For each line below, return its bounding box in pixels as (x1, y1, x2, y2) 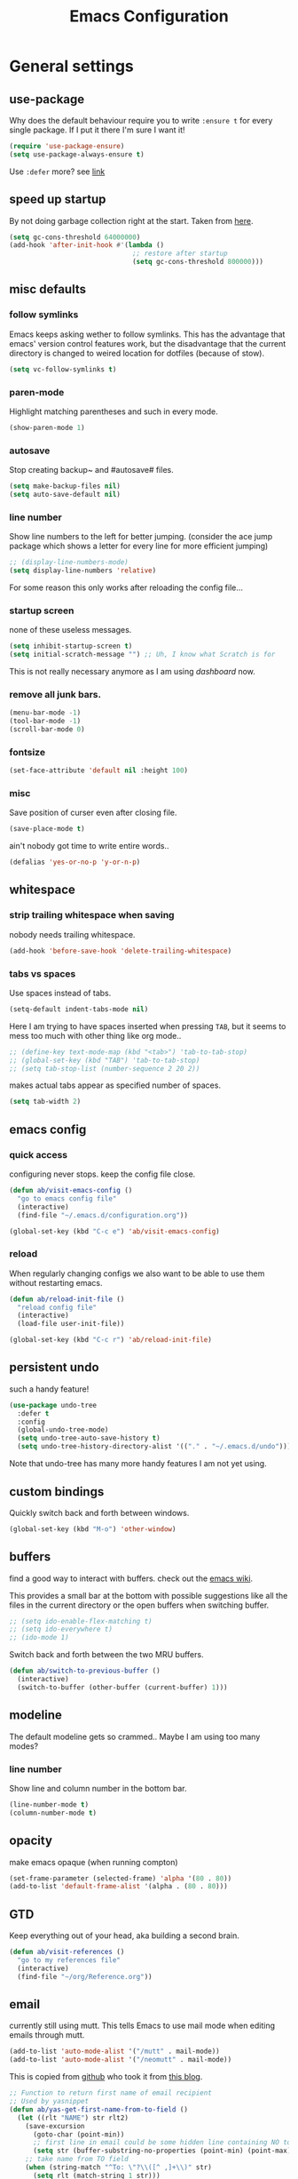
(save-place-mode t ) (9, 825, 86, 834)
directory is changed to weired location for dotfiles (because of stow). (9, 347, 264, 358)
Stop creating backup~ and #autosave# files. (9, 465, 175, 475)
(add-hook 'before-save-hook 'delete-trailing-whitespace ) (9, 946, 232, 955)
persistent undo (9, 1360, 99, 1375)
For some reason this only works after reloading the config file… (9, 582, 244, 593)
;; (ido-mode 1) (9, 1633, 69, 1642)
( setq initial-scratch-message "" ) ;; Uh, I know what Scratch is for (9, 651, 276, 659)
